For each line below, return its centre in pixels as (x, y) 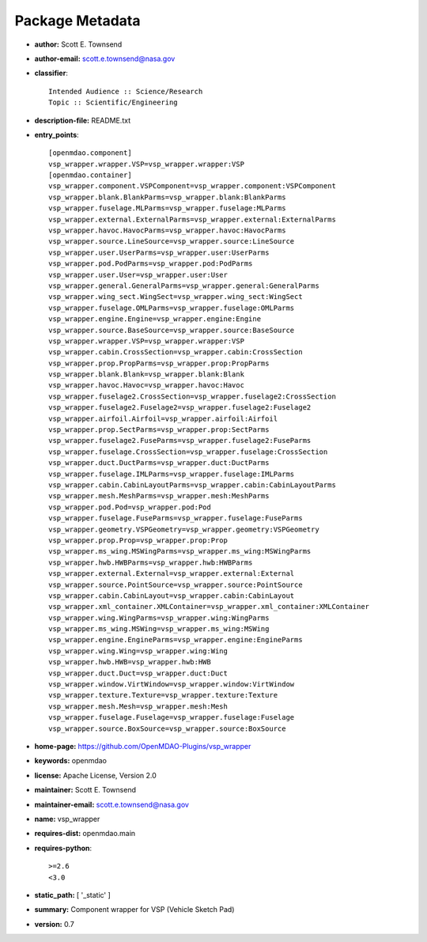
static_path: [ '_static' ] (72, 895)
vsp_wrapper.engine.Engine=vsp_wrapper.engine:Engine (155, 319)
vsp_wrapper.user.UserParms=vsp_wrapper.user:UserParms (159, 252)
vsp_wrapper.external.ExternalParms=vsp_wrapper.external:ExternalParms (192, 219)
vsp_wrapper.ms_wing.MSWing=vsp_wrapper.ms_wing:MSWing (159, 629)
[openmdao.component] (90, 153)
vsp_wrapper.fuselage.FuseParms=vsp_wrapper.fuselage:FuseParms (176, 518)
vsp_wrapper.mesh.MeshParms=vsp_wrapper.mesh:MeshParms (159, 496)
